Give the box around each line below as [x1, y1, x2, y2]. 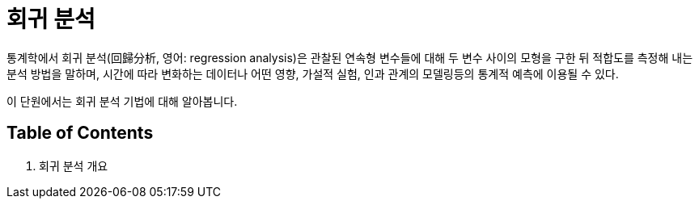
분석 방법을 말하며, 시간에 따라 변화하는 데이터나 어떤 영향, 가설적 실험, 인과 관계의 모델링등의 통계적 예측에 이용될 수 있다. [6, 66, 619, 81]
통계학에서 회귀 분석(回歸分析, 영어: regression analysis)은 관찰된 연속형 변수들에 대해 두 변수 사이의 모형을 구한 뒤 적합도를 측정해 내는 [6, 50, 693, 65]
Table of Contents [6, 123, 154, 144]
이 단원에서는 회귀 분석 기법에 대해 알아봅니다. [6, 94, 238, 108]
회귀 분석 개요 [39, 158, 108, 173]
